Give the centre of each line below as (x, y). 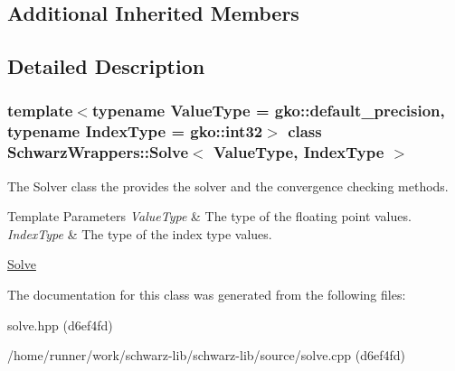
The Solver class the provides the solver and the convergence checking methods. (228, 185)
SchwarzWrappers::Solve (98, 152)
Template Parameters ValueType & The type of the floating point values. (209, 216)
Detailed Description (106, 66)
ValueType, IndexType (299, 152)
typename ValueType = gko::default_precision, (268, 111)
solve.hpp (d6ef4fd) (60, 325)
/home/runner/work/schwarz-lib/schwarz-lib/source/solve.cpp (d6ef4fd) (206, 355)
